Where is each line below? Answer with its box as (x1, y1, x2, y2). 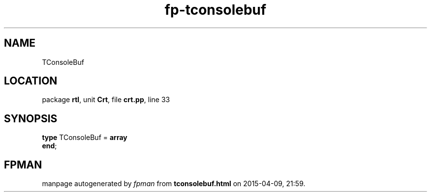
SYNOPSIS (4, 112, 58, 125)
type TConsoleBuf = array (42, 133, 127, 142)
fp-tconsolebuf (164, 1, 267, 18)
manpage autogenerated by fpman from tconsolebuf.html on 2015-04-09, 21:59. (42, 179, 306, 188)
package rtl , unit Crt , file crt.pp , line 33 (42, 95, 170, 104)
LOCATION (4, 75, 58, 87)
